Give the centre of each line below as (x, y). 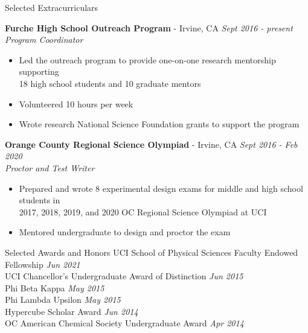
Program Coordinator (44, 40)
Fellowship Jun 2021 (43, 264)
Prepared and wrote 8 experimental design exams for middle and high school (161, 188)
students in (40, 200)
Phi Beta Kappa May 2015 (55, 287)
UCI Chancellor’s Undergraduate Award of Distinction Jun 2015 (124, 276)
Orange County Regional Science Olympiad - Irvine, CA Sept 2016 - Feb (151, 144)
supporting (39, 71)
